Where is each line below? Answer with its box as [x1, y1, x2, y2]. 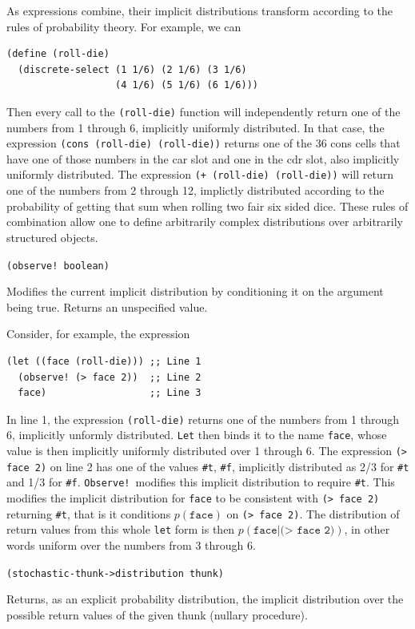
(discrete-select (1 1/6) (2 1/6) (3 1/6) [18, 63, 247, 75]
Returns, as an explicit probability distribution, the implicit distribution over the [6, 591, 404, 607]
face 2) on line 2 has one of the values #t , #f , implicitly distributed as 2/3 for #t [6, 458, 409, 474]
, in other [344, 521, 390, 538]
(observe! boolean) [6, 260, 110, 272]
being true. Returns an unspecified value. [6, 298, 208, 315]
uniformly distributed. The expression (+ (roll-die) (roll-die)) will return [6, 166, 393, 183]
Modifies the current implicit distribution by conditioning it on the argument [6, 283, 384, 300]
